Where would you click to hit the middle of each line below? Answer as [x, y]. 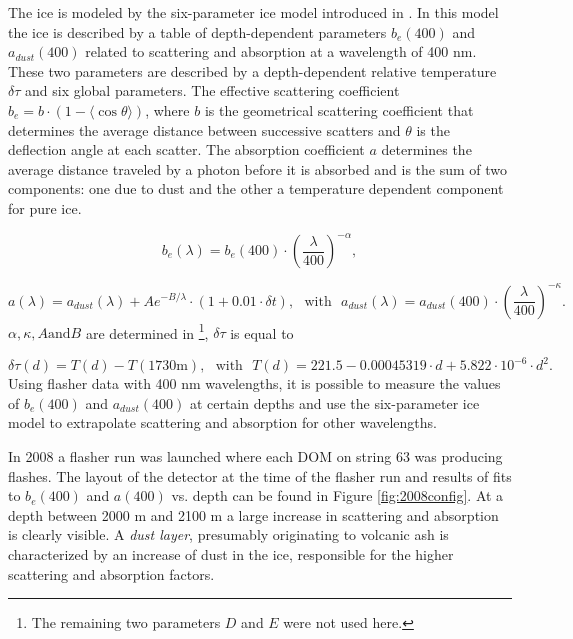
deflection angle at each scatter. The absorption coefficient [186, 149]
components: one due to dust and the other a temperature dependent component [256, 188]
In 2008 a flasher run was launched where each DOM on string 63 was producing [255, 456]
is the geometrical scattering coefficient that [339, 109]
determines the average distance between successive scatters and [204, 129]
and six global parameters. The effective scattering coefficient [212, 90]
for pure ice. [45, 207]
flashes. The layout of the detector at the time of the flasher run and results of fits [260, 475]
